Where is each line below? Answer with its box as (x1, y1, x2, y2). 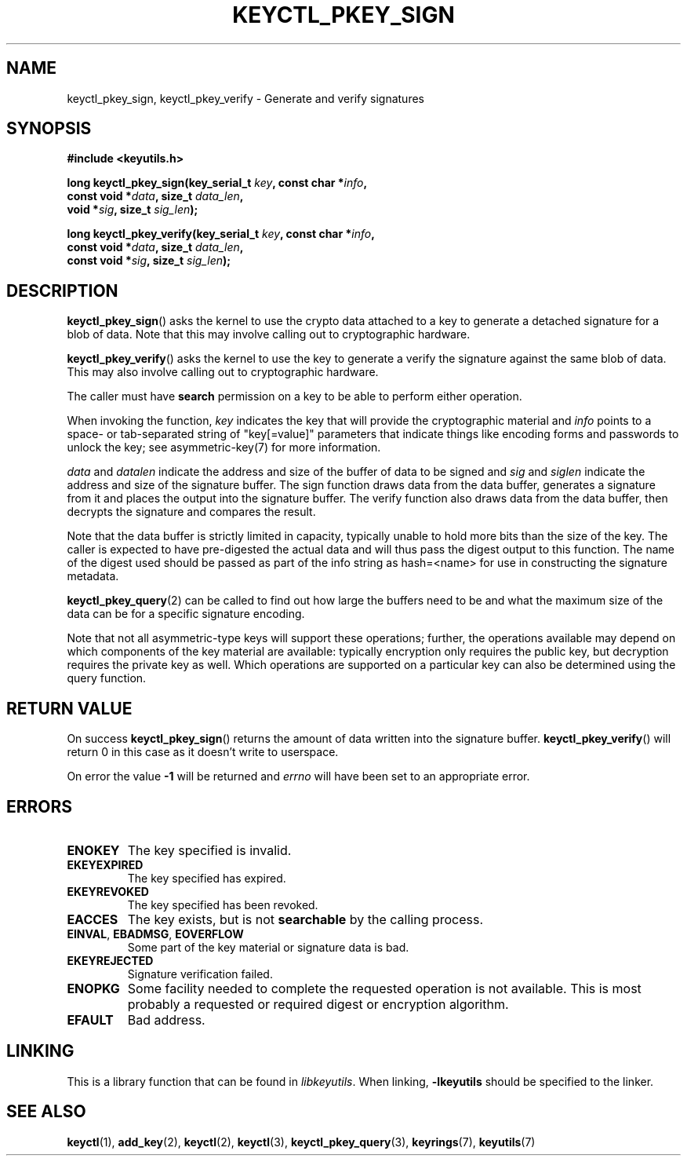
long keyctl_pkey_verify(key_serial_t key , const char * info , (67, 227, 375, 241)
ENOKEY (67, 842, 120, 858)
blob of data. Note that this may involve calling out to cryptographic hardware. (67, 327, 471, 342)
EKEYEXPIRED (67, 857, 144, 871)
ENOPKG (67, 980, 120, 996)
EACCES (67, 911, 118, 927)
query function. (67, 671, 147, 685)
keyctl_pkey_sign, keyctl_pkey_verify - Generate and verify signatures (67, 91, 424, 105)
